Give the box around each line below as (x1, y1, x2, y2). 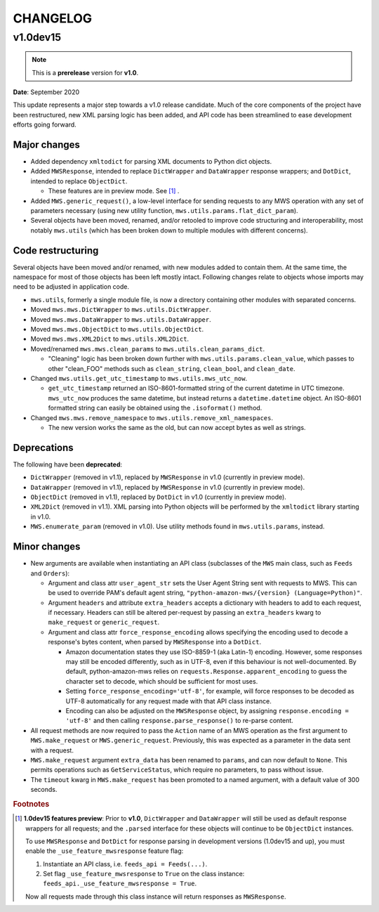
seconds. (30, 786, 58, 794)
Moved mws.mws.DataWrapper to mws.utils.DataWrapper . (30, 315, 211, 323)
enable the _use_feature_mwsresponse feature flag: (25, 847, 184, 855)
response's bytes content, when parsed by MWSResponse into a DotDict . (48, 638, 262, 646)
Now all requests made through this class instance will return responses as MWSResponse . (25, 892, 286, 901)
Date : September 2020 (13, 88, 80, 96)
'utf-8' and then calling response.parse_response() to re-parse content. (65, 717, 294, 725)
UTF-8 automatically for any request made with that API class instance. (65, 696, 272, 705)
